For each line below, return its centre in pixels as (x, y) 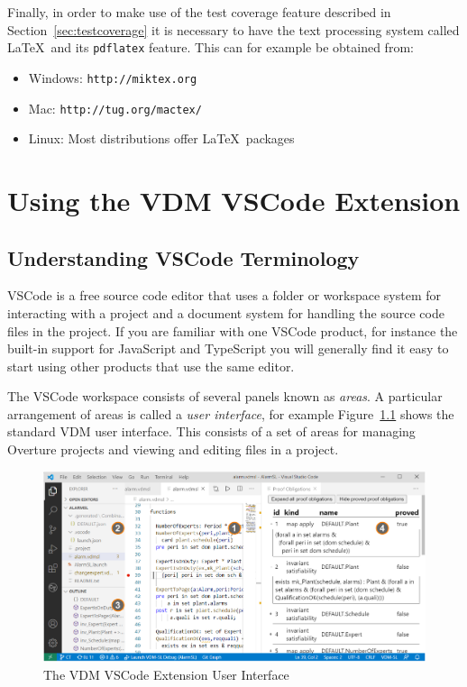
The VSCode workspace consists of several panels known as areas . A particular (225, 396)
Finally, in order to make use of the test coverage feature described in (199, 12)
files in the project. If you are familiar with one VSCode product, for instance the (233, 330)
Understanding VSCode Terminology (183, 257)
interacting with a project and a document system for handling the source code (226, 312)
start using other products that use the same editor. (151, 366)
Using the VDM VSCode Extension (234, 200)
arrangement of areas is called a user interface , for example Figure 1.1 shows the (231, 413)
